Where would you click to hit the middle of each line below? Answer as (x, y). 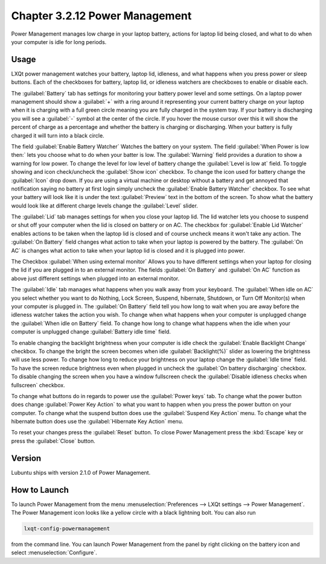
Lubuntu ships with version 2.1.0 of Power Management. (81, 472)
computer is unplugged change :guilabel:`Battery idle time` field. (91, 332)
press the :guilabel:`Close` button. (53, 441)
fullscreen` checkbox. (38, 385)
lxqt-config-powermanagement (67, 529)
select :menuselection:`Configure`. (54, 553)
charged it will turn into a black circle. (58, 135)
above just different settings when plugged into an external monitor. (95, 278)
